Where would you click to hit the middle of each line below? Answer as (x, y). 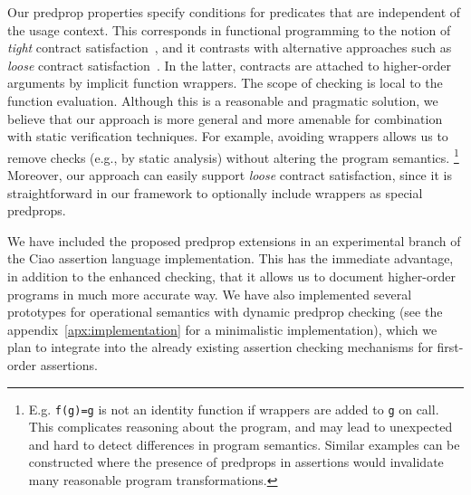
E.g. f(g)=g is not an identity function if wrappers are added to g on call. (234, 409)
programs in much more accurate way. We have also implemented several (210, 294)
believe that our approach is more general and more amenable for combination (225, 118)
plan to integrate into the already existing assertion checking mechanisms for (220, 347)
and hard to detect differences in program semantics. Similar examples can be (244, 444)
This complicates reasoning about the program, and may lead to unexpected (240, 427)
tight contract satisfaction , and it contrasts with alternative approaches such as (230, 48)
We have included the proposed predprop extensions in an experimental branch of (234, 240)
